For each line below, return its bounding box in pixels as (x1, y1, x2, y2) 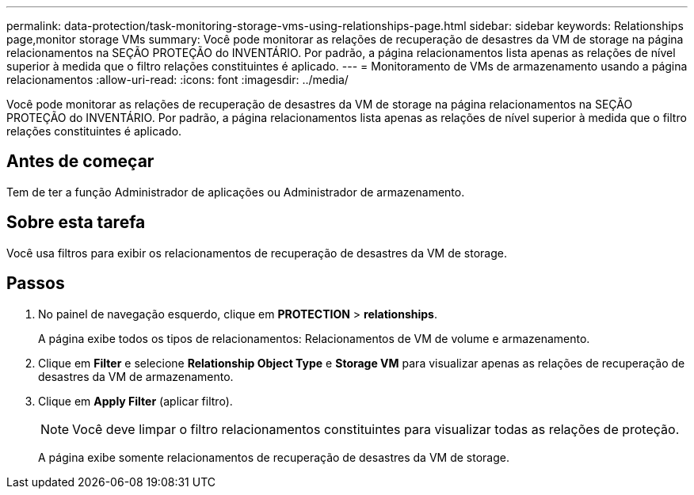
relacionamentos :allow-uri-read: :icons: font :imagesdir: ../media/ (6, 73, 349, 86)
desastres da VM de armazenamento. (38, 369, 234, 383)
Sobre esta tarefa (6, 212, 146, 233)
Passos (6, 273, 65, 294)
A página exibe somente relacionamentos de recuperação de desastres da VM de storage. (38, 450, 509, 464)
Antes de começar (6, 151, 154, 172)
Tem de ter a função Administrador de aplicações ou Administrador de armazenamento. (6, 185, 465, 199)
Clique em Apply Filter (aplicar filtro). (38, 394, 233, 408)
